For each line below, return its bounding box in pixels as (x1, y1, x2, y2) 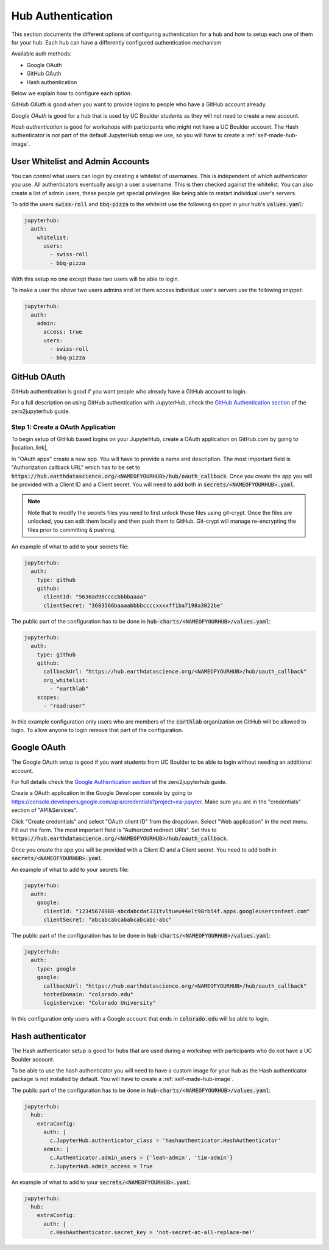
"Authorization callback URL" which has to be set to (11, 464, 141, 471)
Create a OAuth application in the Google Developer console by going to (11, 789, 193, 797)
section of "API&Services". (11, 806, 78, 814)
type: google (37, 965, 76, 972)
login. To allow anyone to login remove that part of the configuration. (11, 727, 183, 734)
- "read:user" (43, 702, 85, 709)
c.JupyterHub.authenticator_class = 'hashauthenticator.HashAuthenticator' (49, 1137, 281, 1144)
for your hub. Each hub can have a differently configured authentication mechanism (11, 38, 222, 46)
